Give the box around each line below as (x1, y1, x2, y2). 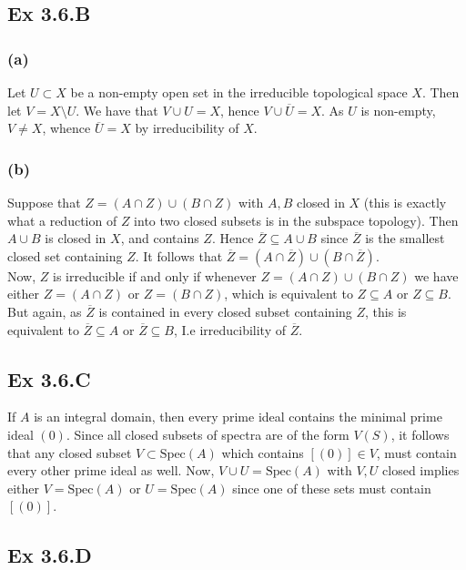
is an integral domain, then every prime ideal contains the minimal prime (34, 407, 442, 426)
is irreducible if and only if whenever (53, 266, 257, 285)
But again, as (7, 301, 82, 321)
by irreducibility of (135, 118, 239, 137)
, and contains (120, 229, 199, 248)
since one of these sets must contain (232, 478, 431, 497)
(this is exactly (363, 193, 447, 211)
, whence (42, 118, 91, 137)
